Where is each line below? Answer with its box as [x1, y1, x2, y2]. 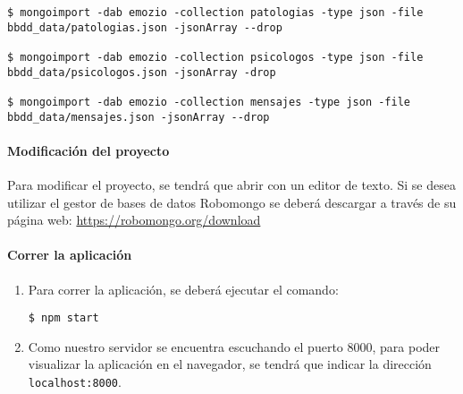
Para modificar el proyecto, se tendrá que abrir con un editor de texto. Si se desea [7, 176, 456, 194]
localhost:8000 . [28, 373, 122, 391]
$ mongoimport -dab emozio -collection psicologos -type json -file [7, 50, 424, 64]
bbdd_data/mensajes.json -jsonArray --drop [7, 110, 270, 124]
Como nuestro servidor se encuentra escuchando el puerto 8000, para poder [28, 337, 441, 355]
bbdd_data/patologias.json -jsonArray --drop [7, 21, 282, 34]
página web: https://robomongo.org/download [7, 210, 261, 229]
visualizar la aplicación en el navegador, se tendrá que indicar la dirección [28, 355, 432, 373]
